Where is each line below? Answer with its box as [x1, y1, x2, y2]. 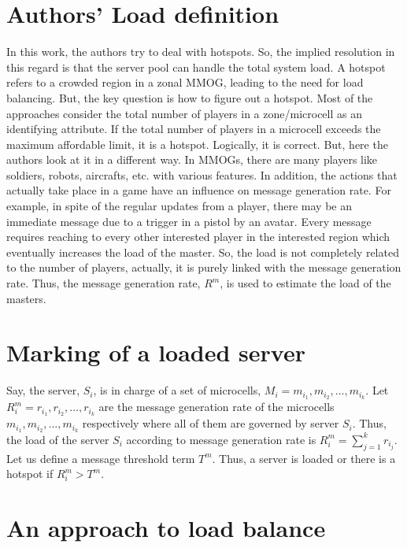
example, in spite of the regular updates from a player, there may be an [6, 198, 353, 214]
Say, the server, [6, 382, 80, 398]
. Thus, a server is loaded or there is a [212, 450, 396, 466]
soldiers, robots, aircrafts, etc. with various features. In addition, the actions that [6, 166, 398, 183]
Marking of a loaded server [6, 336, 305, 368]
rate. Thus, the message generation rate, [6, 275, 201, 291]
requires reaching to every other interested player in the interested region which [6, 228, 390, 245]
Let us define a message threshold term [6, 450, 195, 466]
